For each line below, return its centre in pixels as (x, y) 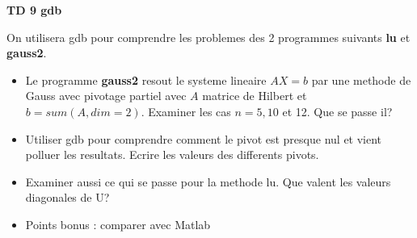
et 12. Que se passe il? (337, 111)
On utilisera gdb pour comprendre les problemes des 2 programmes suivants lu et (208, 37)
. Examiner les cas (186, 111)
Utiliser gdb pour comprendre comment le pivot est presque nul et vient (204, 138)
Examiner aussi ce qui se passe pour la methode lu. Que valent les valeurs (208, 181)
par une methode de (361, 79)
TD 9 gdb (34, 10)
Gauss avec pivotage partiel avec (106, 96)
